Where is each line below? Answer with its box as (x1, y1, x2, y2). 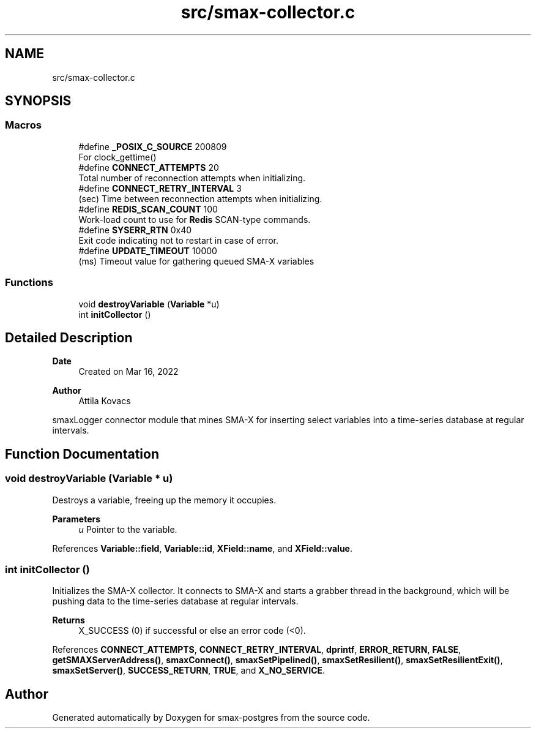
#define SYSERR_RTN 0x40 (78, 224, 192, 235)
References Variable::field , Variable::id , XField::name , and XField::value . (52, 543, 352, 554)
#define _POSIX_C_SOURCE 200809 (78, 141, 227, 152)
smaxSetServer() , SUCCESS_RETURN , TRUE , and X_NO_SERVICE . (52, 665, 326, 676)
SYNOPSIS (5, 93, 72, 109)
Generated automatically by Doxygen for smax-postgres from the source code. (52, 712, 370, 723)
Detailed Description (5, 329, 133, 345)
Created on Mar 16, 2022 (78, 366, 179, 377)
